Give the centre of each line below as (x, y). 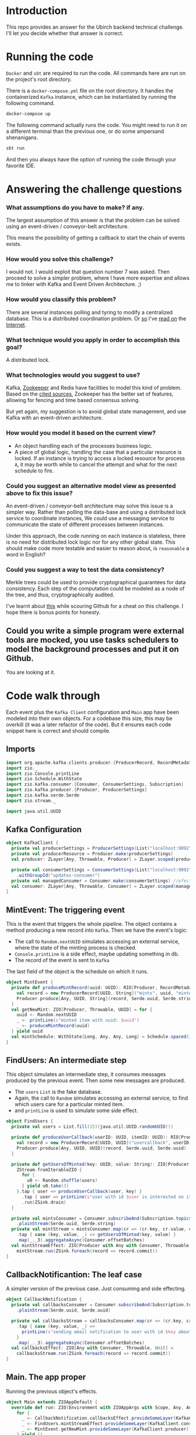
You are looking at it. (31, 672)
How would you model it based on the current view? (81, 433)
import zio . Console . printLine (43, 774)
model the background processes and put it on (92, 649)
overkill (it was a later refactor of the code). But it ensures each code (89, 725)
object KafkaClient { (32, 843)
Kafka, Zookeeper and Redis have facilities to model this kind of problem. (94, 388)
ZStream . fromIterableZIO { (49, 1170)
